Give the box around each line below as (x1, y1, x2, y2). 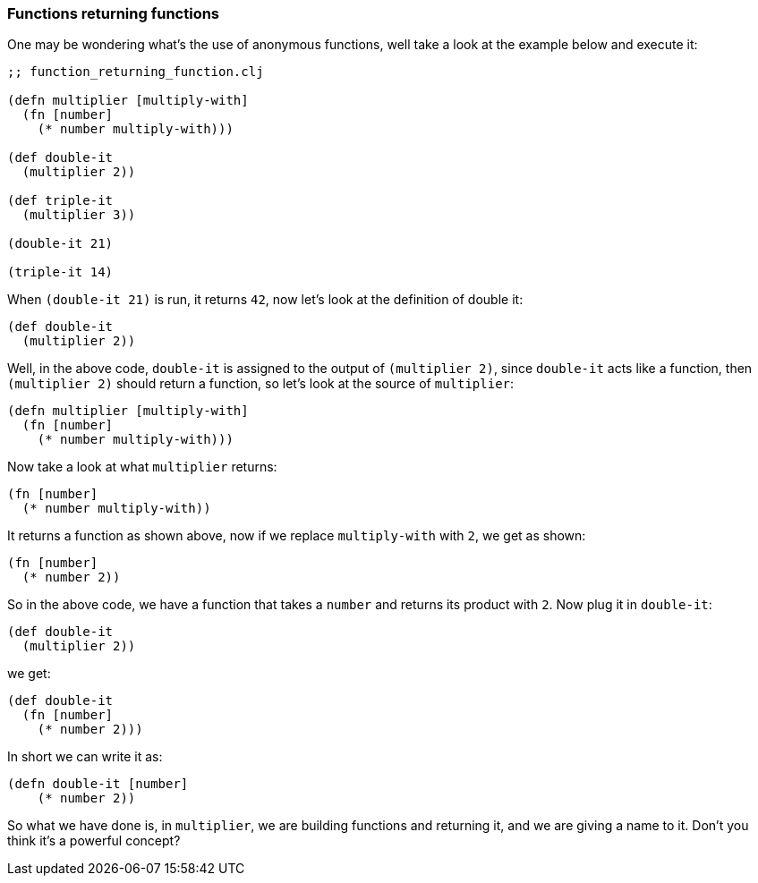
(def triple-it (7, 193, 114, 208)
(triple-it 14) (7, 265, 114, 280)
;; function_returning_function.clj (7, 64, 264, 80)
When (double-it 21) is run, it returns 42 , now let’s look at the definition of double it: (7, 292, 524, 308)
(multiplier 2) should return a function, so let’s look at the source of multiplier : (7, 376, 515, 392)
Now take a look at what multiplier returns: (7, 459, 277, 475)
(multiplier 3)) (21, 208, 136, 223)
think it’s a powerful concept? (7, 833, 181, 849)
